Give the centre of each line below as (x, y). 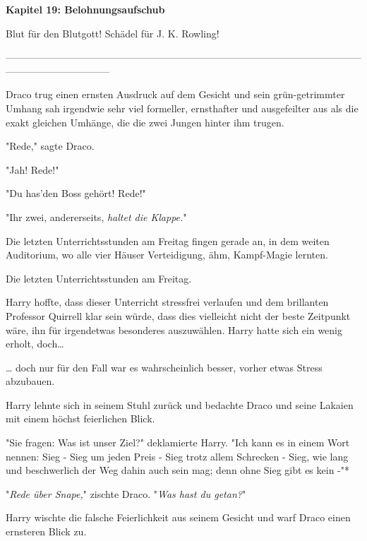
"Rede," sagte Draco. (50, 146)
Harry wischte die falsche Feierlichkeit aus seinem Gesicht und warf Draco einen (178, 517)
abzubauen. (30, 381)
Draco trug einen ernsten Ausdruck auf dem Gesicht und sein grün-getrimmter (175, 94)
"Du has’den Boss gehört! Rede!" (76, 193)
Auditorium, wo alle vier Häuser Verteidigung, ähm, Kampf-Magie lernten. (167, 255)
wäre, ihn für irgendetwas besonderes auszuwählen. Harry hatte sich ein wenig (174, 329)
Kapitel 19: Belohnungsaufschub (85, 9)
